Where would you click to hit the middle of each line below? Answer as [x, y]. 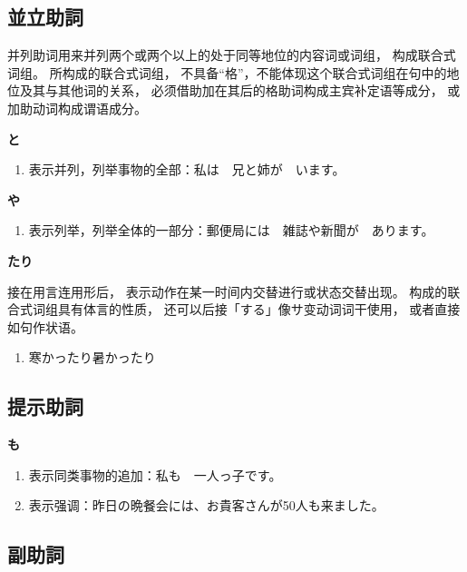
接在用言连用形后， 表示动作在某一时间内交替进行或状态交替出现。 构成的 [228, 291]
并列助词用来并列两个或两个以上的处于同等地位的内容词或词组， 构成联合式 [232, 55]
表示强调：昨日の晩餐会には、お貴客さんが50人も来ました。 [206, 505]
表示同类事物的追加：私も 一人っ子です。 [155, 474]
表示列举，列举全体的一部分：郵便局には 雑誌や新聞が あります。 [231, 230]
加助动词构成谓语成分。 [77, 108]
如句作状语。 [45, 326]
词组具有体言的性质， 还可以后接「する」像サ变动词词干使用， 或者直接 [246, 309]
